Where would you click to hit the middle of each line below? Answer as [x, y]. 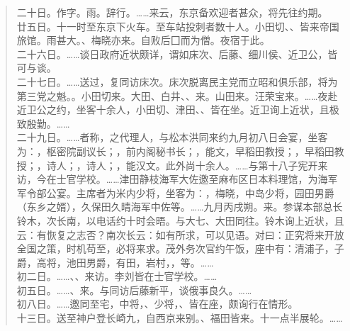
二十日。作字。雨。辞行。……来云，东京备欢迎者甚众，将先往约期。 [172, 12]
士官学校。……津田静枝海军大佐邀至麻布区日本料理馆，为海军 [197, 179]
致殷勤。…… [43, 123]
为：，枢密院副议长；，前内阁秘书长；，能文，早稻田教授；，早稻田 [175, 151]
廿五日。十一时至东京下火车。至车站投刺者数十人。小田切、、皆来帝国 [178, 26]
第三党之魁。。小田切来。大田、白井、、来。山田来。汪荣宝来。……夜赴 [177, 95]
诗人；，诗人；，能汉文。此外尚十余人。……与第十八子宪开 [182, 165]
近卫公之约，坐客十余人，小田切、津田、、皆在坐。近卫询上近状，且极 [178, 110]
